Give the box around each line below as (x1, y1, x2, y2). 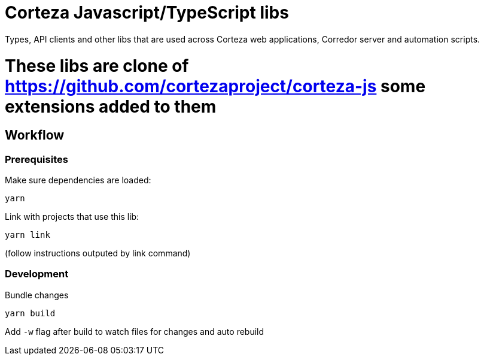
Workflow (5, 128, 65, 143)
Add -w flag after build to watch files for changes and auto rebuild (5, 326, 264, 337)
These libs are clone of (5, 55, 189, 76)
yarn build (5, 308, 56, 318)
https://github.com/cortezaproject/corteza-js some (5, 75, 426, 96)
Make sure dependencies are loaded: (5, 175, 151, 186)
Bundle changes (5, 289, 69, 300)
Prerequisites (5, 153, 68, 165)
